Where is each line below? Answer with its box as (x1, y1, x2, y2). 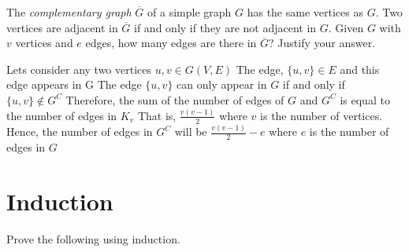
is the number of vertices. (260, 107, 383, 123)
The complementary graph (6, 4, 132, 20)
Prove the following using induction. (6, 230, 180, 247)
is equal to (340, 91, 390, 108)
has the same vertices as (247, 4, 363, 20)
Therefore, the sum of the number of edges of (65, 91, 284, 108)
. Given (328, 19, 364, 35)
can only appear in (177, 76, 267, 93)
